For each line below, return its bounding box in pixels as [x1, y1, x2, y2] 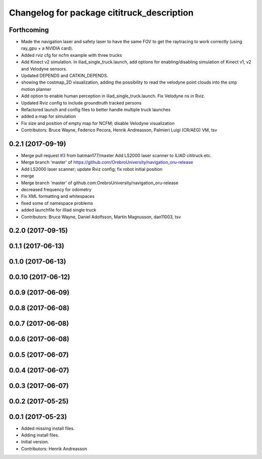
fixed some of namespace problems [21, 200, 93, 206]
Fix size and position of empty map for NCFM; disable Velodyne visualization [21, 120, 175, 126]
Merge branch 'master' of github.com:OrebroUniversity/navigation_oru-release [21, 180, 179, 186]
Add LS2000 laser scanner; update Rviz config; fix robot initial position [21, 166, 163, 172]
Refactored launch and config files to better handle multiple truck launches [21, 106, 171, 112]
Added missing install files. [21, 425, 75, 431]
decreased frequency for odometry [21, 187, 92, 192]
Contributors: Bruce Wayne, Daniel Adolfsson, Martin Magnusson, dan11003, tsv [21, 214, 181, 220]
